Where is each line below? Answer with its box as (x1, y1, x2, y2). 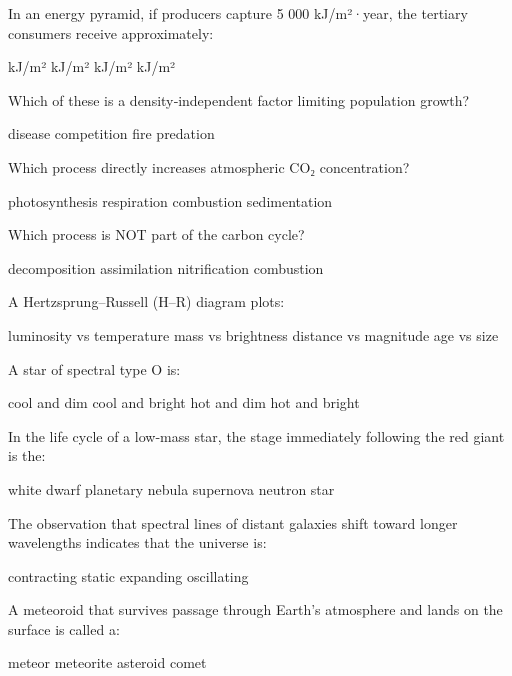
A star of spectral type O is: (8, 358, 181, 379)
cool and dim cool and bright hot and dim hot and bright (8, 392, 360, 413)
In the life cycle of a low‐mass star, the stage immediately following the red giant (8, 425, 505, 446)
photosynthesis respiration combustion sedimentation (8, 190, 333, 211)
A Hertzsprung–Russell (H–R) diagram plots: (8, 291, 285, 312)
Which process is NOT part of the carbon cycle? (8, 224, 305, 245)
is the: (8, 445, 46, 466)
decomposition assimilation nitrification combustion (8, 257, 324, 278)
